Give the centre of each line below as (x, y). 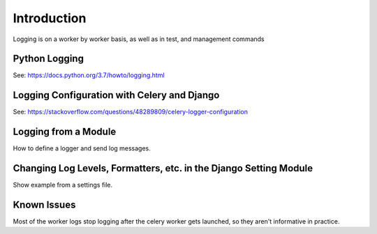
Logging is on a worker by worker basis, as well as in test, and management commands (139, 39)
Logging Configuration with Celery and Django (116, 95)
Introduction (50, 18)
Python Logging (48, 59)
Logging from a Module (65, 132)
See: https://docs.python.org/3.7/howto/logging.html (89, 75)
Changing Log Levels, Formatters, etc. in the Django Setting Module (163, 168)
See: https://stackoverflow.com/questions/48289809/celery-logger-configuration (130, 112)
